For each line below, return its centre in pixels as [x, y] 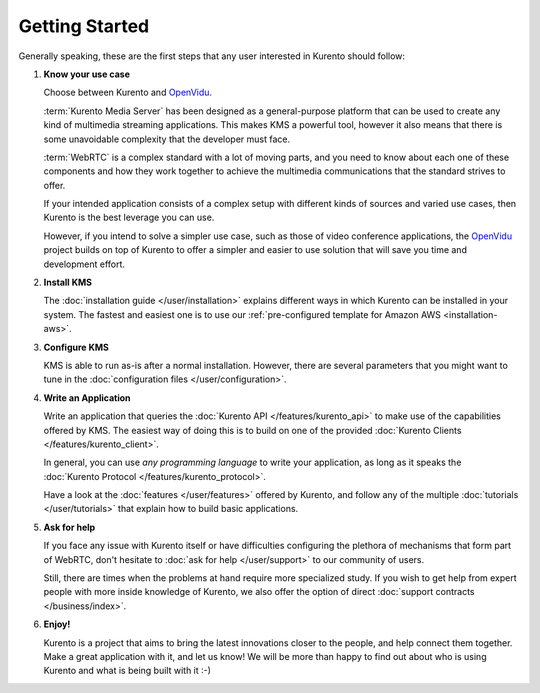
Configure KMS [76, 347]
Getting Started [84, 26]
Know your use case [86, 74]
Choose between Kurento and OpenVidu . [128, 92]
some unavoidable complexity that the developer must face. [166, 139]
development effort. [84, 264]
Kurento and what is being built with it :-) [127, 671]
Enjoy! [57, 624]
